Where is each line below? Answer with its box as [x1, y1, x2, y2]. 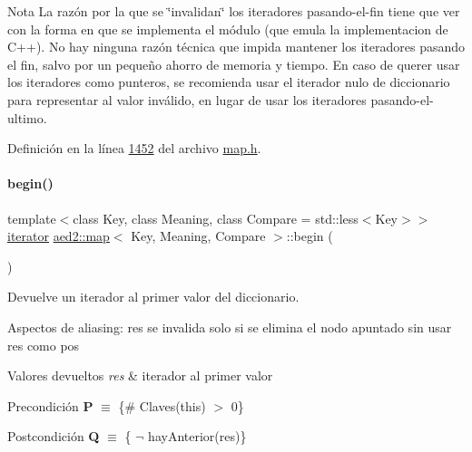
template [7, 208, 56, 227]
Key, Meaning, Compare [131, 226, 266, 245]
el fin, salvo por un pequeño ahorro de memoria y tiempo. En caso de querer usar [7, 54, 460, 73]
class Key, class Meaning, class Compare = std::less [73, 208, 359, 227]
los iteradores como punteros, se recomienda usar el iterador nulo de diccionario [7, 72, 450, 91]
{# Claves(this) [118, 396, 206, 415]
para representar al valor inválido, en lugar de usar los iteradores [7, 90, 367, 109]
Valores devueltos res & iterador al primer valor [7, 366, 273, 385]
